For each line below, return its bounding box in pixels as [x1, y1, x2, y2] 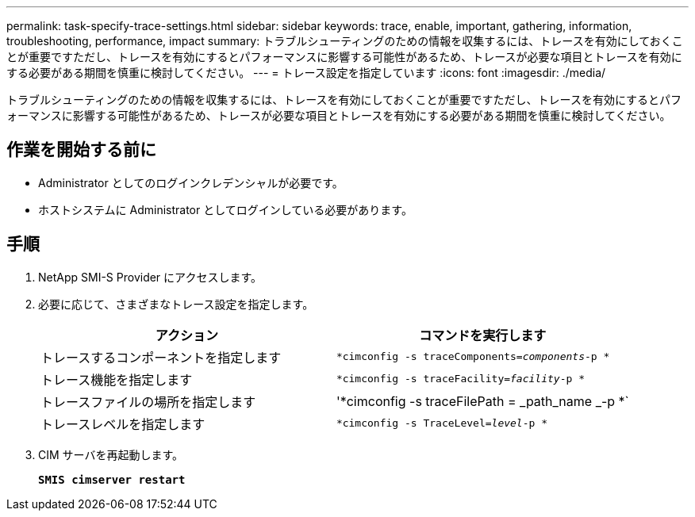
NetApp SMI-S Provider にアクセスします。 [38, 270, 262, 284]
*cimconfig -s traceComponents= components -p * [336, 350, 610, 363]
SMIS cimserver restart [38, 473, 186, 486]
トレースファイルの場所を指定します [40, 393, 256, 410]
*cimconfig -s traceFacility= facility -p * [336, 373, 585, 385]
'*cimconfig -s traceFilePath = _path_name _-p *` [336, 393, 629, 409]
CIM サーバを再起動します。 [38, 447, 184, 461]
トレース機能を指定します [40, 371, 193, 388]
